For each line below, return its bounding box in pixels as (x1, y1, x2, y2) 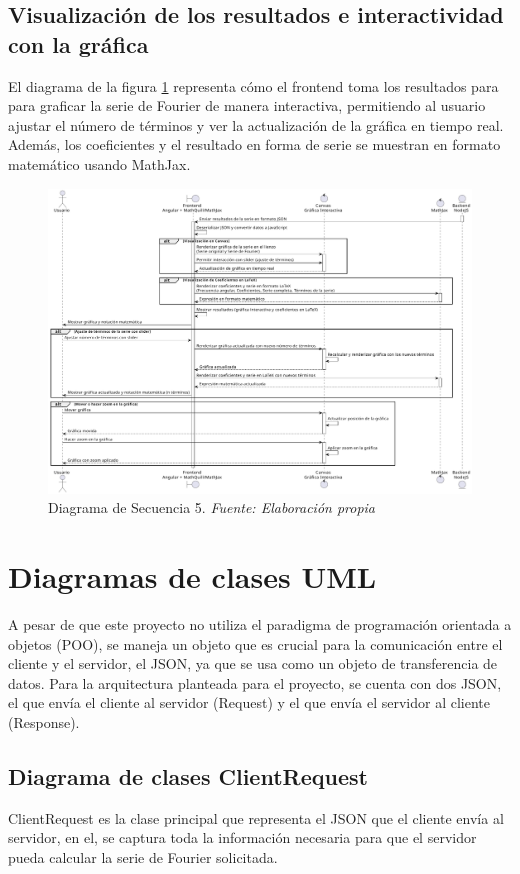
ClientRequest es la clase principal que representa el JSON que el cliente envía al (8, 807, 504, 828)
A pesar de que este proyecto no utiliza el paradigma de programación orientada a (8, 614, 512, 635)
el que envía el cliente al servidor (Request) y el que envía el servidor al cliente (8, 692, 490, 713)
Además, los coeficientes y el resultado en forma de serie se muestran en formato (8, 134, 501, 155)
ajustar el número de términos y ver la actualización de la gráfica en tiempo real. (8, 114, 504, 135)
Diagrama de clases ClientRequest (8, 760, 368, 791)
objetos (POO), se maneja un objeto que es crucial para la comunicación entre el (8, 633, 503, 654)
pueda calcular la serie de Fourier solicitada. (8, 846, 278, 867)
